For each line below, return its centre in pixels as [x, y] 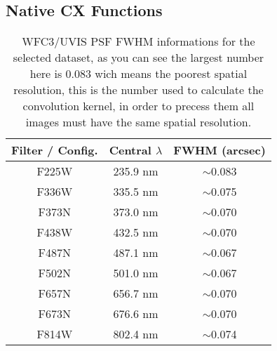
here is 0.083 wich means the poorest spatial [138, 74]
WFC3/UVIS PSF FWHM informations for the [138, 41]
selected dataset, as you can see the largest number [138, 58]
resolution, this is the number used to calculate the [138, 90]
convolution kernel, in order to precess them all [138, 106]
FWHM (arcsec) [219, 150]
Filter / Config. [55, 150]
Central [130, 150]
